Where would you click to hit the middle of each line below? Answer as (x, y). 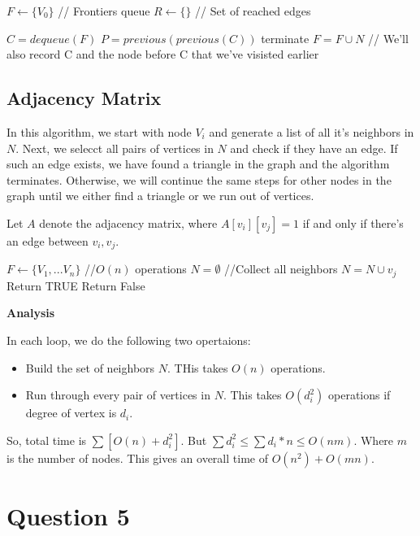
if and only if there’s (353, 222)
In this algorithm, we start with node (99, 131)
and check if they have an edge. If (314, 148)
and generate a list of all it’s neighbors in (312, 131)
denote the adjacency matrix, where (128, 222)
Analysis (31, 313)
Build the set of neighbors (90, 367)
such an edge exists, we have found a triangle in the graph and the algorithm (198, 164)
